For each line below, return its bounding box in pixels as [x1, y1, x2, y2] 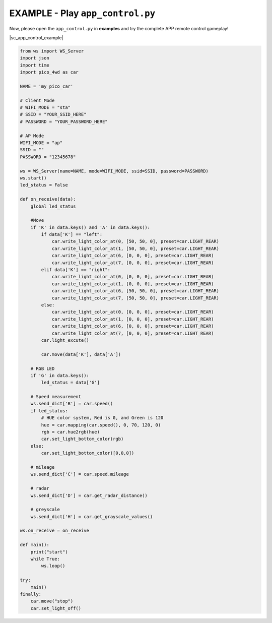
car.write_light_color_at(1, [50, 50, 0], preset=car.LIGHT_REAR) [51, 245, 219, 252]
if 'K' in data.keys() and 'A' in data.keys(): [30, 224, 151, 230]
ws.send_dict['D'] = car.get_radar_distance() [30, 492, 148, 499]
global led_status [30, 203, 76, 209]
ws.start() [20, 175, 47, 181]
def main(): [20, 542, 50, 548]
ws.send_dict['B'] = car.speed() [30, 401, 113, 407]
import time [20, 62, 50, 68]
